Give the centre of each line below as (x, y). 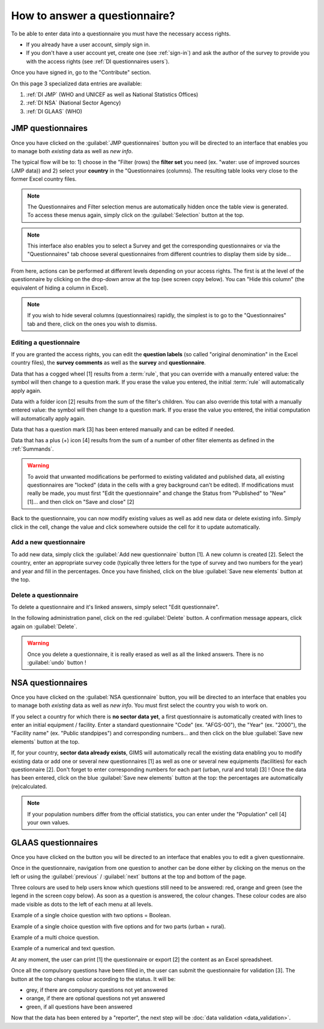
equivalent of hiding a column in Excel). (60, 288)
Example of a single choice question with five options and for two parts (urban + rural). (118, 926)
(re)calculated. (29, 786)
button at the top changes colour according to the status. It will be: (94, 979)
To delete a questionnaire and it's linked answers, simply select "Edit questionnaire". (115, 607)
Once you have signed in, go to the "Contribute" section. (81, 73)
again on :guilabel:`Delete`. (44, 626)
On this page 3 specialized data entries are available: (76, 83)
